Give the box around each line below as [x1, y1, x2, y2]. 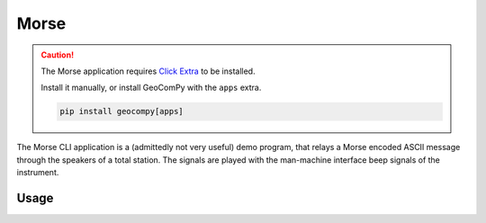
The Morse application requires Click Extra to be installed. [40, 66, 256, 76]
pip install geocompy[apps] [59, 106, 184, 117]
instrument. [16, 167, 59, 178]
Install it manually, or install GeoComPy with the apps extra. [40, 82, 262, 94]
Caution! [40, 49, 75, 60]
